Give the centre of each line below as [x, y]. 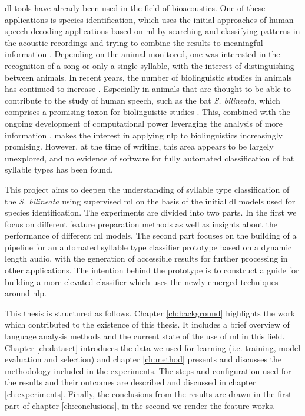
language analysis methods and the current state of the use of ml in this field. [145, 336]
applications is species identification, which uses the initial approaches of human [149, 19]
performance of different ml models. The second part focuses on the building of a [151, 235]
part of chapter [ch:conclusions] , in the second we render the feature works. [140, 405]
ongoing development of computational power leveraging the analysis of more [144, 123]
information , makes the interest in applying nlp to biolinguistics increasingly [144, 135]
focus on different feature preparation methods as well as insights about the [141, 224]
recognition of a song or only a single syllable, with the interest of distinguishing [150, 65]
